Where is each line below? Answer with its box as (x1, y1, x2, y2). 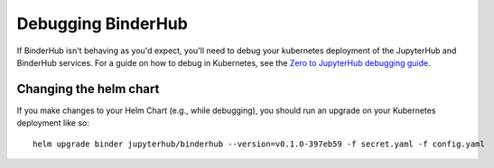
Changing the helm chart (16, 81, 160, 97)
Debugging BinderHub (16, 14, 189, 33)
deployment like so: (16, 117, 89, 128)
